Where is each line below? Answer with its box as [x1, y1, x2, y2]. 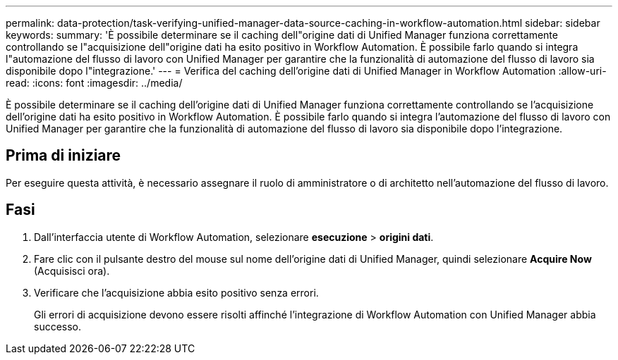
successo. [34, 320, 82, 333]
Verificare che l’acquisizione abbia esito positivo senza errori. [34, 286, 319, 299]
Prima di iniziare [6, 147, 121, 165]
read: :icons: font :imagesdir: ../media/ [6, 77, 183, 89]
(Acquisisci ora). [34, 264, 110, 277]
